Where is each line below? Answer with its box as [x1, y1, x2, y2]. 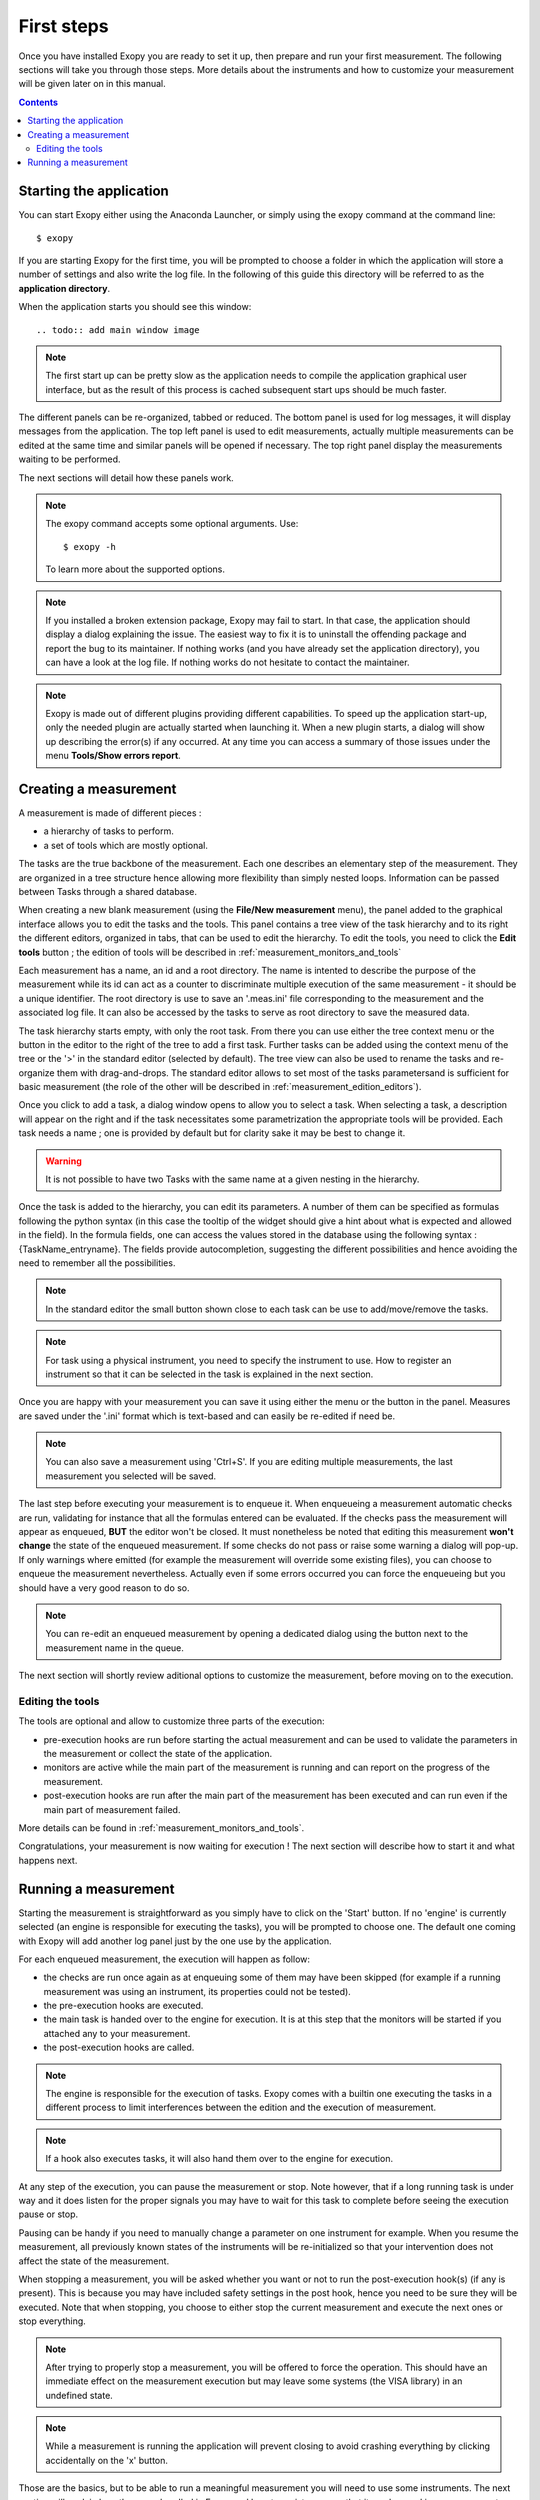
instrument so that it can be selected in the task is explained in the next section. [45, 1368, 374, 1380]
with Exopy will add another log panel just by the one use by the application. [18, 1935, 332, 1947]
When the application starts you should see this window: [18, 301, 252, 313]
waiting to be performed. [18, 453, 121, 465]
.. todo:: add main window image [36, 324, 200, 335]
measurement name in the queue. [45, 1641, 185, 1654]
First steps [18, 15, 109, 37]
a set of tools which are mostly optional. [43, 839, 209, 851]
